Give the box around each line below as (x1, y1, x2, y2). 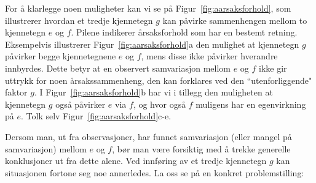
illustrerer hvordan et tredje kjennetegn (5, 13, 153, 26)
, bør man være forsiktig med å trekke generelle (112, 142, 291, 155)
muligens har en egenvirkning (196, 97, 306, 110)
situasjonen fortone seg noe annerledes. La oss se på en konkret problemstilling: (5, 166, 304, 179)
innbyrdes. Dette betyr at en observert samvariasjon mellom (5, 61, 231, 74)
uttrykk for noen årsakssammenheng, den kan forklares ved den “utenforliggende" (5, 73, 312, 86)
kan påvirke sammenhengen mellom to (162, 13, 307, 26)
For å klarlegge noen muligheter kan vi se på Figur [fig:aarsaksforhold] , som (5, 2, 291, 14)
